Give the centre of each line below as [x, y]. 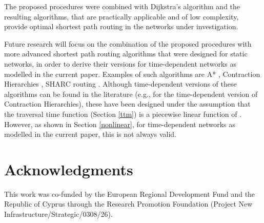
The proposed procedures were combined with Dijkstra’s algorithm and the [122, 6]
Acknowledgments [69, 169]
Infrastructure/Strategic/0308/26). [58, 214]
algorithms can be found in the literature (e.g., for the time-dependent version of [131, 94]
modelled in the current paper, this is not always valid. [90, 134]
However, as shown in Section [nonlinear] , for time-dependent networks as [120, 124]
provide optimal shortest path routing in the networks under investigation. [121, 26]
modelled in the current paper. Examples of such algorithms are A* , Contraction [132, 74]
